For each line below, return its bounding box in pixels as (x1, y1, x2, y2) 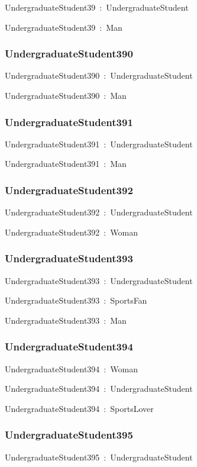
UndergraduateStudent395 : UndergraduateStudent (5, 450, 193, 463)
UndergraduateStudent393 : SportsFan (5, 294, 147, 307)
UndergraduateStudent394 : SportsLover (5, 402, 154, 414)
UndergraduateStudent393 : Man (5, 314, 127, 326)
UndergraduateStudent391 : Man (5, 157, 127, 170)
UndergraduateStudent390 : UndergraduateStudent (5, 69, 193, 82)
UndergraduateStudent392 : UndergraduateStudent (5, 206, 193, 218)
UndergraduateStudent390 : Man (5, 89, 127, 101)
